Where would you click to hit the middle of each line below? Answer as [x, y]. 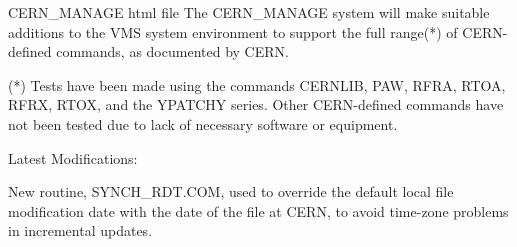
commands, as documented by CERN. [172, 51]
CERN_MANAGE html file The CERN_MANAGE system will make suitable [249, 12]
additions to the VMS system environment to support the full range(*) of [233, 31]
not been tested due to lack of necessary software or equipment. [203, 123]
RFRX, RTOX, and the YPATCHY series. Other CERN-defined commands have [256, 104]
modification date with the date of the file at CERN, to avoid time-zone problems [258, 210]
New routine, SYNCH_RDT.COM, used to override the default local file [231, 191]
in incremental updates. [80, 230]
